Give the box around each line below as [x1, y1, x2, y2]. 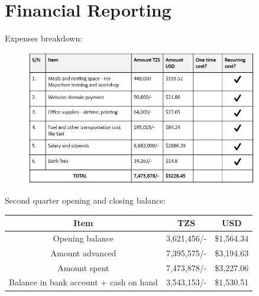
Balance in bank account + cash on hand [9, 276, 158, 288]
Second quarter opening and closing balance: [5, 194, 166, 206]
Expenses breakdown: [5, 32, 83, 44]
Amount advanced [50, 246, 116, 259]
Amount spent [57, 261, 109, 274]
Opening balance [53, 231, 114, 244]
